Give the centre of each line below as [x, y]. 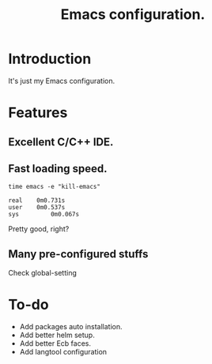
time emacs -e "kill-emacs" [55, 187]
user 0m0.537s [37, 208]
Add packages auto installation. [71, 327]
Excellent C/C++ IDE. [61, 142]
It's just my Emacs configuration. [62, 81]
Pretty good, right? [39, 229]
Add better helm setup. [57, 335]
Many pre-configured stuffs [78, 254]
